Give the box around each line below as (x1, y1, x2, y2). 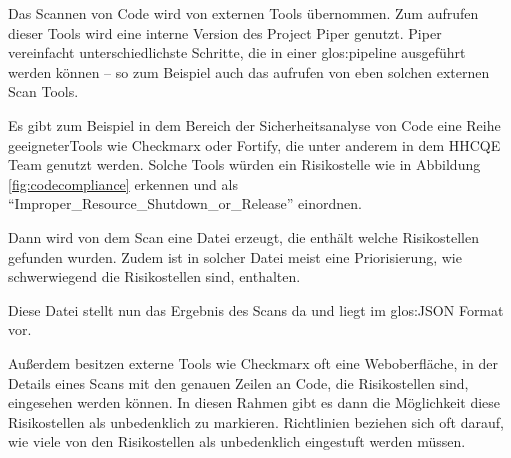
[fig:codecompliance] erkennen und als (8, 173, 238, 194)
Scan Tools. (8, 81, 79, 102)
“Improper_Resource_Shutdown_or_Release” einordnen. (8, 193, 362, 214)
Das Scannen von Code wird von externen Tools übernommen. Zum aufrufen (8, 3, 479, 23)
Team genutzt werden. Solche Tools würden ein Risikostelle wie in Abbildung (8, 154, 481, 175)
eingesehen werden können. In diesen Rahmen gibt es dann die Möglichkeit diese (8, 392, 501, 413)
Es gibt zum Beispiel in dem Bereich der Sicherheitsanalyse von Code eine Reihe (8, 114, 501, 135)
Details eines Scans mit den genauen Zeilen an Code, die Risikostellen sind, (8, 372, 469, 393)
